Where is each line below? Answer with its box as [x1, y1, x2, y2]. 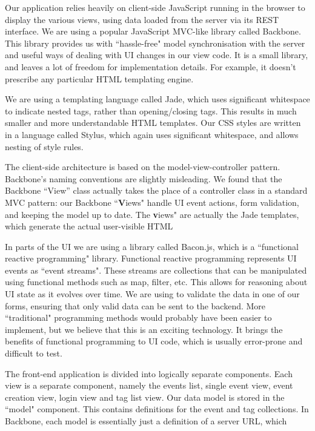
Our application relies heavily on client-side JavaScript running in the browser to [5, 1, 305, 13]
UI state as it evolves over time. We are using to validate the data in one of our [5, 288, 300, 300]
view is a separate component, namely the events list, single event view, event [5, 379, 293, 392]
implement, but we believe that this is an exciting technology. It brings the [5, 323, 283, 335]
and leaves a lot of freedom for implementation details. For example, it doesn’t [5, 60, 296, 73]
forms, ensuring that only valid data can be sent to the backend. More [5, 299, 266, 312]
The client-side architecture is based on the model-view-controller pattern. [5, 160, 280, 173]
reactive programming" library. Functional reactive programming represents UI [5, 252, 297, 265]
